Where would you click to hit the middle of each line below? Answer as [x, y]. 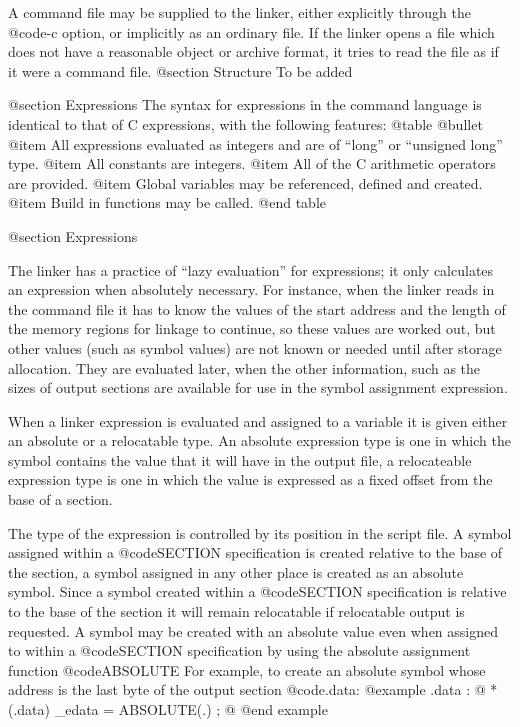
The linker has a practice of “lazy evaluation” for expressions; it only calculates [251, 269]
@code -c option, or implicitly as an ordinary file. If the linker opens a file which [251, 31]
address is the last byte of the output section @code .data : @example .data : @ [247, 689]
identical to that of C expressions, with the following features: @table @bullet [245, 123]
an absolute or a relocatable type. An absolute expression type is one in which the [259, 440]
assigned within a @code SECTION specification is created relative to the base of [255, 552]
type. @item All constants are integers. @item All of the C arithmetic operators [252, 163]
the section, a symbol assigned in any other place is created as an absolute [236, 571]
